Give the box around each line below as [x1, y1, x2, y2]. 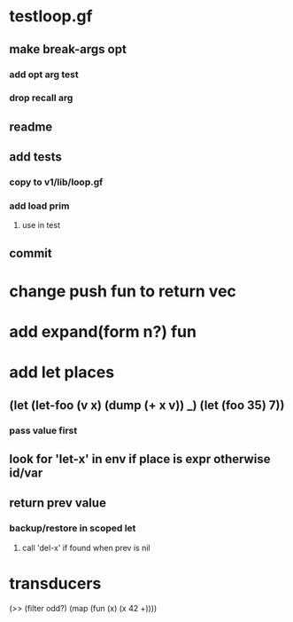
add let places [9, 362, 115, 382]
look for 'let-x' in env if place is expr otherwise [9, 452, 271, 467]
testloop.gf [9, 6, 93, 27]
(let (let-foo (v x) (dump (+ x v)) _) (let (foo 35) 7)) [9, 398, 285, 413]
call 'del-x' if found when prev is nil [21, 542, 150, 553]
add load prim [9, 200, 70, 212]
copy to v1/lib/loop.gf [9, 176, 104, 188]
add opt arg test [9, 68, 79, 81]
